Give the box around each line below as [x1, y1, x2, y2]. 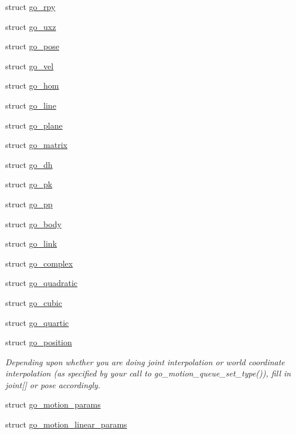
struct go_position [5, 336, 72, 348]
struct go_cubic [5, 296, 62, 308]
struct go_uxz [5, 20, 56, 32]
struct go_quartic [5, 316, 69, 328]
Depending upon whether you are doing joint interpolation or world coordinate [5, 355, 285, 368]
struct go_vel [5, 59, 54, 72]
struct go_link [5, 237, 57, 250]
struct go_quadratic [5, 277, 78, 289]
